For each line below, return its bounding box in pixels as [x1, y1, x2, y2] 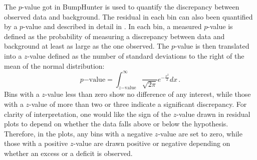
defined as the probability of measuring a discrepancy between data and [4, 31, 225, 41]
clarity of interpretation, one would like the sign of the [4, 108, 171, 119]
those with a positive [4, 138, 68, 148]
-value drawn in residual [176, 108, 250, 119]
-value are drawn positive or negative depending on [73, 138, 230, 148]
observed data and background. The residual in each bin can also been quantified [4, 11, 253, 22]
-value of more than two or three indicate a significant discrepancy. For [29, 99, 247, 109]
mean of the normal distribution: [4, 60, 105, 71]
